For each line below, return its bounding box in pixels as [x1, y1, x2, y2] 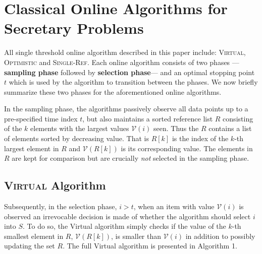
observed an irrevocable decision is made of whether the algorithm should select [4, 211, 251, 221]
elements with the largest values [30, 123, 129, 134]
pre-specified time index [4, 113, 78, 123]
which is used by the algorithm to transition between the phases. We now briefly [9, 77, 258, 87]
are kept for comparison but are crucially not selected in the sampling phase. [12, 153, 249, 163]
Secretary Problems [4, 18, 144, 38]
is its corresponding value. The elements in [121, 143, 253, 153]
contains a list [208, 123, 252, 134]
